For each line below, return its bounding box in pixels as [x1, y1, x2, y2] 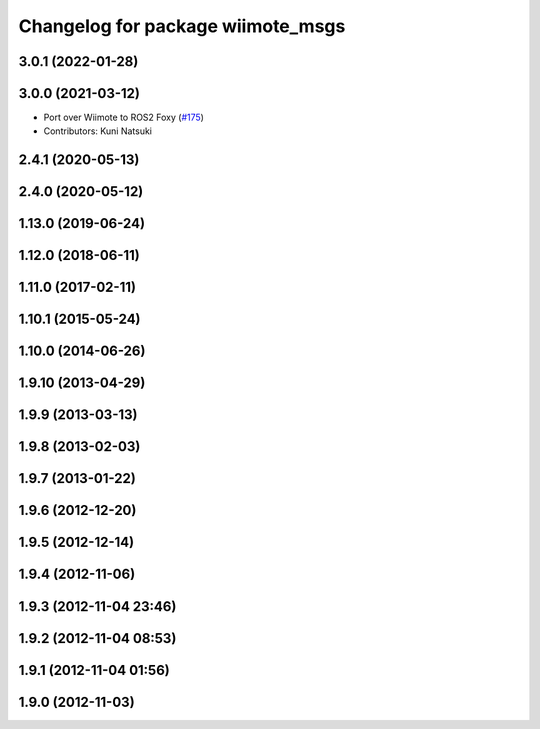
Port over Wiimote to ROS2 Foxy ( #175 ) [43, 111, 205, 124]
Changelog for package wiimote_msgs [18, 15, 346, 37]
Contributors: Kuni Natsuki [43, 125, 152, 137]
